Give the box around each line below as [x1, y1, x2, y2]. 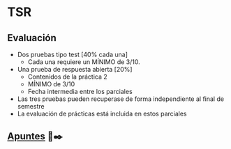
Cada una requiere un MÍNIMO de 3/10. [27, 58, 141, 66]
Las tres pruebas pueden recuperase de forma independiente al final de [17, 95, 225, 103]
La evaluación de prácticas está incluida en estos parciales [17, 109, 187, 118]
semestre [17, 102, 45, 110]
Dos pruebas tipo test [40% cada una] [17, 50, 128, 58]
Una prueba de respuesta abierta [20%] [17, 65, 133, 73]
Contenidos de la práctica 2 [27, 72, 108, 81]
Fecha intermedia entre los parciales [27, 88, 133, 95]
